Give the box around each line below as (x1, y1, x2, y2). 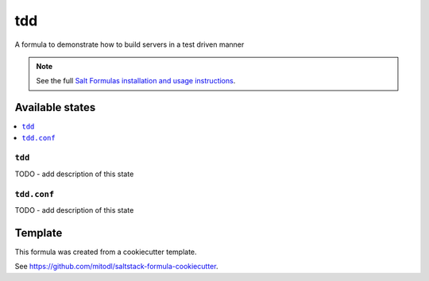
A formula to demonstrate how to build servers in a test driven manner (14, 40, 245, 49)
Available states (14, 101, 96, 114)
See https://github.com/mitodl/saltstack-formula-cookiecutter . (14, 262, 218, 271)
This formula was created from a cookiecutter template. (14, 247, 198, 256)
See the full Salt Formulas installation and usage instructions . (36, 76, 236, 86)
